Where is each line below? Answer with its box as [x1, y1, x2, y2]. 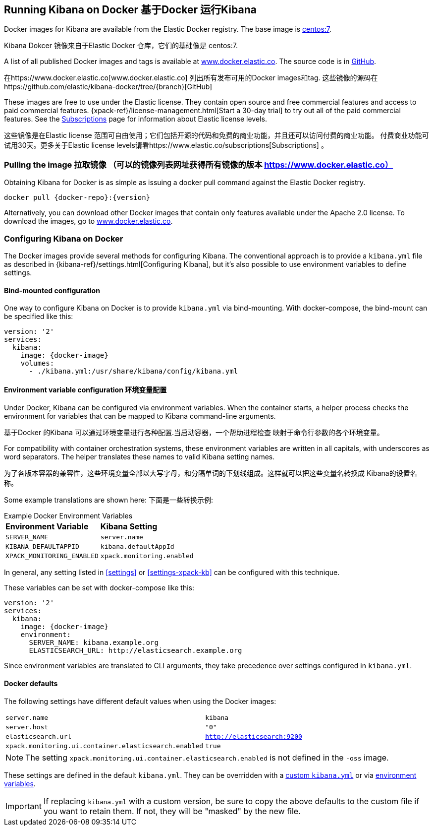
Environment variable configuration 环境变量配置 [4, 385, 167, 394]
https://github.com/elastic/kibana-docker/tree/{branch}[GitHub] [4, 82, 213, 91]
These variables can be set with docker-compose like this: [4, 583, 195, 592]
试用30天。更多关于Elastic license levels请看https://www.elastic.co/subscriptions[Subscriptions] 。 [4, 141, 328, 150]
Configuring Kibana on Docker [4, 233, 123, 244]
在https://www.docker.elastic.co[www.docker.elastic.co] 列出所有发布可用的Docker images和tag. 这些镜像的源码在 [4, 73, 378, 82]
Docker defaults [4, 679, 58, 688]
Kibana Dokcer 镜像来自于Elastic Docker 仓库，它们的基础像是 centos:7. [4, 41, 238, 50]
